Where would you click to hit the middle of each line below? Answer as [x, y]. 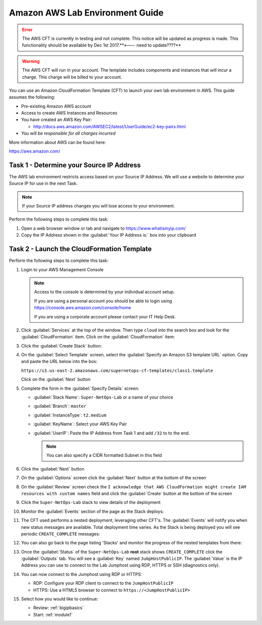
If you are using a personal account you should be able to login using [103, 301]
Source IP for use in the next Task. [43, 183]
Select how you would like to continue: [60, 599]
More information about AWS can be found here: [57, 142]
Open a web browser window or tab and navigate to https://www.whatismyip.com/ [104, 228]
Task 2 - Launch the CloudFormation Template [81, 249]
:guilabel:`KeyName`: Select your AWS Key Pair [80, 424]
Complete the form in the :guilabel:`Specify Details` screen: [80, 388]
